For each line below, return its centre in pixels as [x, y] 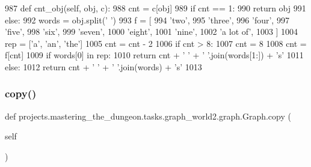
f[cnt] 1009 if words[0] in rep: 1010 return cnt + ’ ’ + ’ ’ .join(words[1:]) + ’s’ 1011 [154, 55]
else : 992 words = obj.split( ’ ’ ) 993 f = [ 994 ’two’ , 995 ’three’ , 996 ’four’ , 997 [147, 20]
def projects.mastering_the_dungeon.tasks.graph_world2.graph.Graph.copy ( [148, 116]
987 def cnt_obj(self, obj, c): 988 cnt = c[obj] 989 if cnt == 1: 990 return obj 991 [155, 8]
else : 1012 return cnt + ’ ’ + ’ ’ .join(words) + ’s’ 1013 [103, 66]
